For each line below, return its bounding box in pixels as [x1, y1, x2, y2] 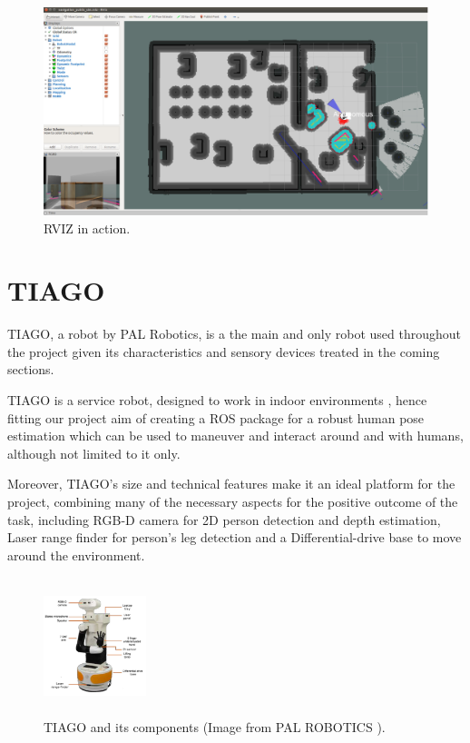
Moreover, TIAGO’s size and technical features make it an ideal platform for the [7, 474, 455, 493]
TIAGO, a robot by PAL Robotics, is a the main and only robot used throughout [7, 324, 462, 343]
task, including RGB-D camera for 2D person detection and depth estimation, [7, 510, 441, 529]
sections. [7, 360, 54, 379]
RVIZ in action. [44, 218, 131, 237]
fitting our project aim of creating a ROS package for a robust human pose [7, 408, 425, 427]
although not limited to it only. [7, 443, 181, 462]
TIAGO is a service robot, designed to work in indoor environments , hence [7, 391, 427, 410]
